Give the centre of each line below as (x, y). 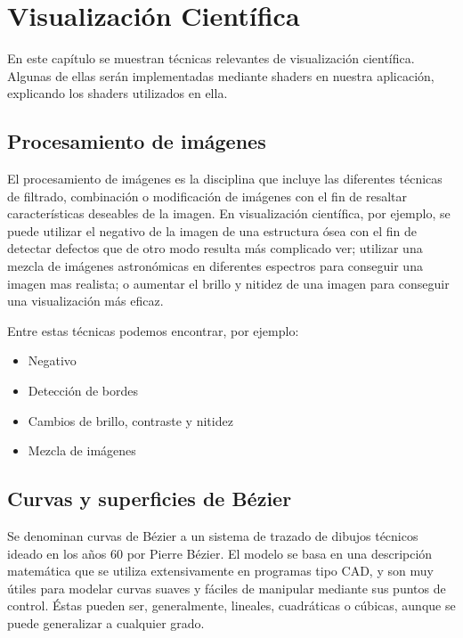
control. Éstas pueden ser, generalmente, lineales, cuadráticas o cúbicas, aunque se (231, 605)
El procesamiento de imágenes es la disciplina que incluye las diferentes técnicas (225, 179)
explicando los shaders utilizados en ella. (118, 93)
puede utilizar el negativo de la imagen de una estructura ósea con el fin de (212, 230)
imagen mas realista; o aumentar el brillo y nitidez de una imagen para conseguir (228, 283)
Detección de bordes (83, 391)
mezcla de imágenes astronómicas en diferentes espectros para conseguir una (215, 266)
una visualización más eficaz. (85, 301)
